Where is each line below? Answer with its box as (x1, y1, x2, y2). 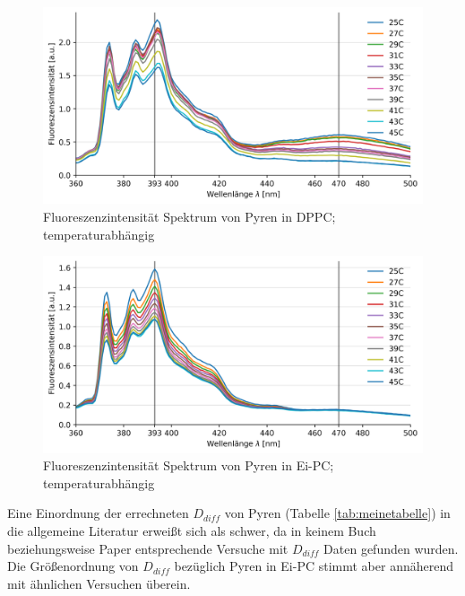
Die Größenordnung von (7, 557, 139, 575)
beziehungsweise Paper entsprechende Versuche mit (7, 539, 288, 557)
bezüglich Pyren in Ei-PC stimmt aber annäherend (174, 557, 453, 575)
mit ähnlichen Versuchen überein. (7, 574, 191, 592)
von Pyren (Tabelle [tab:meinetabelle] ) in (224, 504, 451, 522)
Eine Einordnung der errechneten (7, 504, 189, 522)
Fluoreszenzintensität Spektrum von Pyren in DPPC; (43, 207, 336, 226)
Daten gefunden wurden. (323, 539, 459, 557)
